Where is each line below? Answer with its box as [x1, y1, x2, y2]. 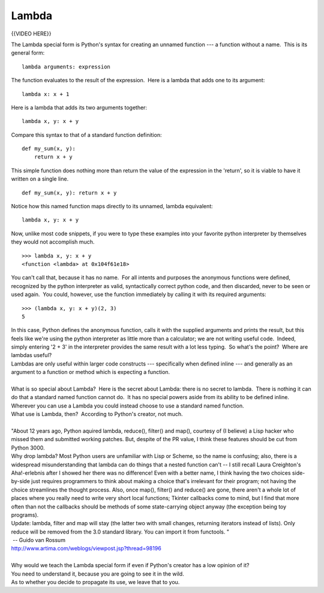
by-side [11, 478, 30, 485]
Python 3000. [11, 444, 45, 451]
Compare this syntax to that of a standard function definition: [11, 131, 162, 138]
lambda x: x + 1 [22, 91, 70, 97]
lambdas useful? [11, 352, 52, 359]
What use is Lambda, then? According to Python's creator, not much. [11, 411, 183, 418]
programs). [11, 511, 39, 519]
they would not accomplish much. [11, 238, 95, 245]
